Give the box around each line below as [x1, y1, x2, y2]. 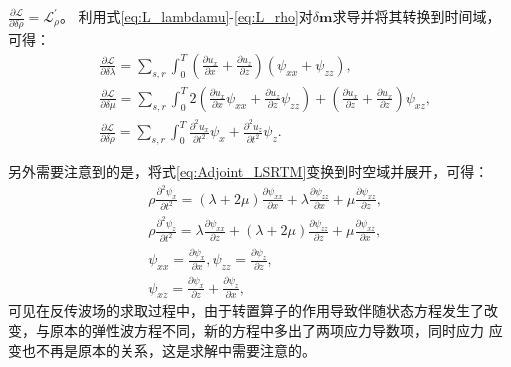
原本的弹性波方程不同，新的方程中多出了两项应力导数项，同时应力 [49, 319, 484, 340]
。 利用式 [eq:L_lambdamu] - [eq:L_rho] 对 [59, 6, 313, 26]
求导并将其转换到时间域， [332, 6, 501, 26]
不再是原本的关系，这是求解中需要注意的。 [35, 339, 316, 360]
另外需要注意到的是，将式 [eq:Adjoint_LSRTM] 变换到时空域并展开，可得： [8, 161, 489, 182]
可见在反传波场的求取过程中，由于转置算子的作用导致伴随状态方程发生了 [8, 300, 484, 321]
